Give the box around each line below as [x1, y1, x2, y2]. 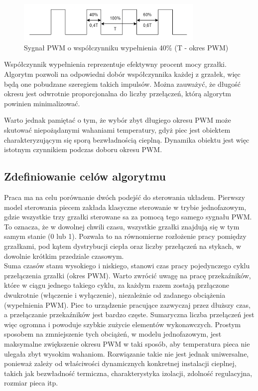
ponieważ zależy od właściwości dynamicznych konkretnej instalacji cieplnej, [4, 358, 237, 369]
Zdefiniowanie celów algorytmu [4, 169, 166, 184]
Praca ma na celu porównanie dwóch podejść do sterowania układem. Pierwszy [4, 192, 245, 202]
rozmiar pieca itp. [4, 378, 58, 388]
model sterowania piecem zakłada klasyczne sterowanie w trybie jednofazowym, [4, 201, 247, 212]
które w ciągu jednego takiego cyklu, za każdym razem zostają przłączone [4, 280, 230, 290]
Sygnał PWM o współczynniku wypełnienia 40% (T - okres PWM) [24, 42, 229, 52]
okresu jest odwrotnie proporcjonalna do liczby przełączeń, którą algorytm [4, 88, 231, 99]
